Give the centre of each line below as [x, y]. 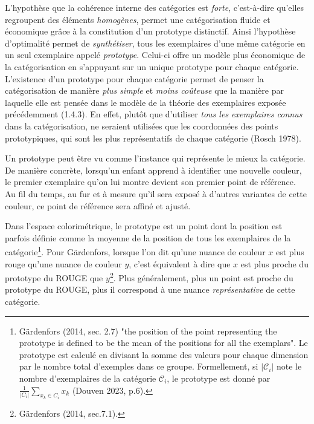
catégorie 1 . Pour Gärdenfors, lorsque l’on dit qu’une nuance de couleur [135, 251]
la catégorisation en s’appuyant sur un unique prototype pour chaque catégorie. [152, 66]
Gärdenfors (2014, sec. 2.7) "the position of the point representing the [148, 331]
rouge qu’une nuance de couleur [63, 263]
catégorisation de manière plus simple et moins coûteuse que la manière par [144, 90]
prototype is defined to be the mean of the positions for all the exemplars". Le [163, 343]
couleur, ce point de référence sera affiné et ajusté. [98, 205]
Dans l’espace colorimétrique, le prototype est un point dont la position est [144, 226]
